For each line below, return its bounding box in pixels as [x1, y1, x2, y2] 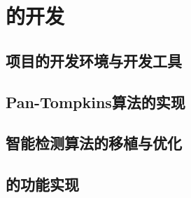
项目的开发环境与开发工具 [6, 49, 182, 71]
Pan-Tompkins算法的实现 [6, 91, 185, 112]
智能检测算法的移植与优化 [6, 132, 182, 154]
